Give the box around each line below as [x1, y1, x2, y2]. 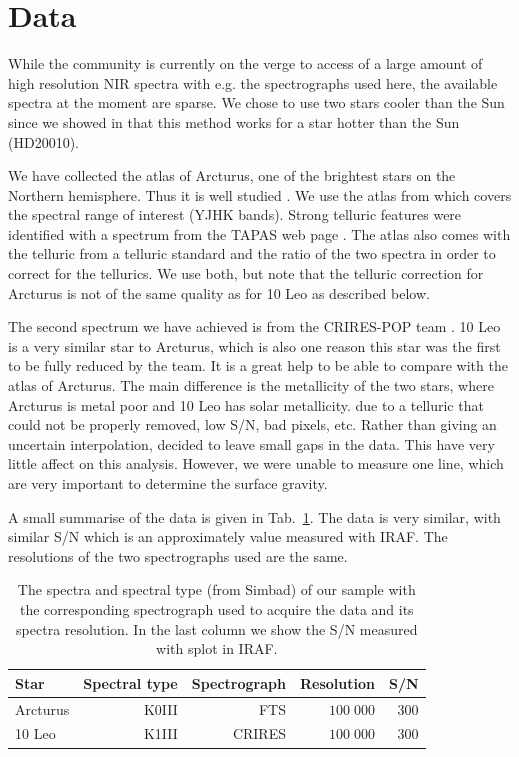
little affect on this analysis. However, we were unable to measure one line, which [8, 453, 504, 474]
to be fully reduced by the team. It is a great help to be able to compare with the [8, 355, 508, 376]
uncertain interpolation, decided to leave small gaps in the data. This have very [8, 433, 495, 454]
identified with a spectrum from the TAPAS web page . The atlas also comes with [8, 223, 511, 244]
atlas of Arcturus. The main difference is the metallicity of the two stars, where [8, 375, 494, 396]
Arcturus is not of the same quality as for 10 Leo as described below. [8, 282, 430, 303]
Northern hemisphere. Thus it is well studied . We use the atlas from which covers [8, 184, 512, 205]
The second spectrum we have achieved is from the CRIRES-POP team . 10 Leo [8, 316, 501, 337]
